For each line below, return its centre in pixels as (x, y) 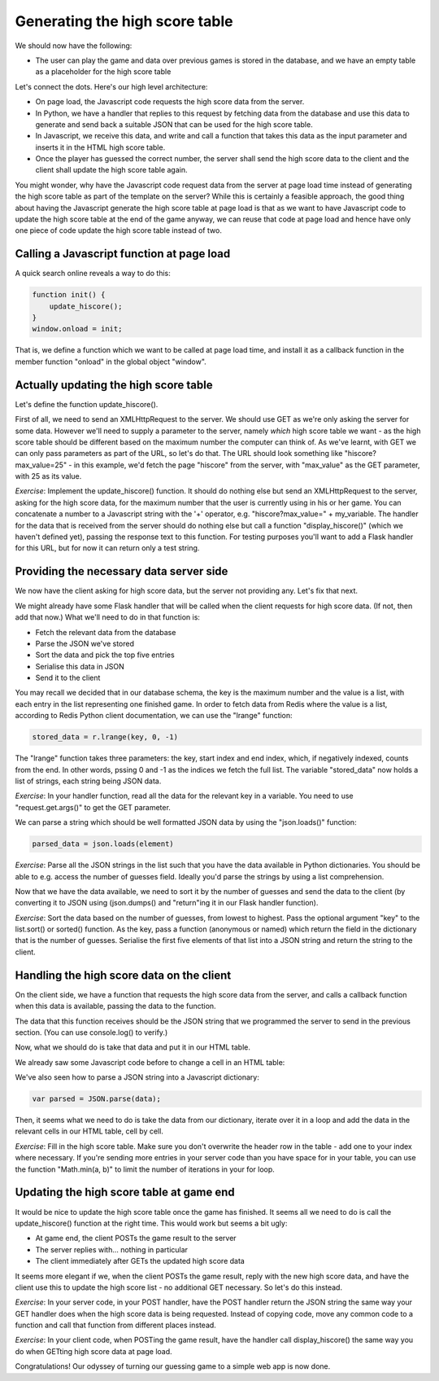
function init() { (69, 295)
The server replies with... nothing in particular (112, 1249)
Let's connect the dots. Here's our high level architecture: (111, 86)
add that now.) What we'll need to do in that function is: (108, 617)
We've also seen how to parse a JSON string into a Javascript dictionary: (137, 1077)
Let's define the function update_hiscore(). (87, 404)
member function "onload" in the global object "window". (111, 362)
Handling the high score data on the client (123, 975)
